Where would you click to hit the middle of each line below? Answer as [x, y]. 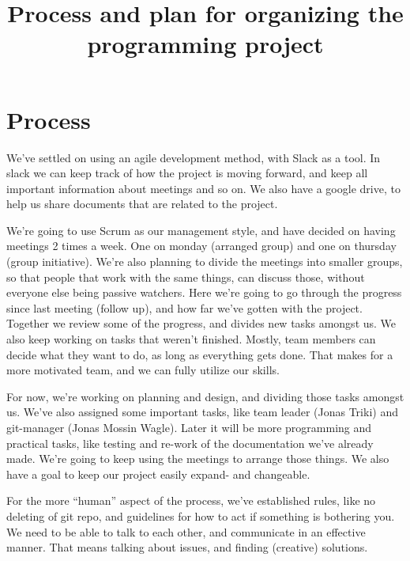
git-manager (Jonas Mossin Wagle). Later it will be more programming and [189, 427]
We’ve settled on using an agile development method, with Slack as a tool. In [194, 157]
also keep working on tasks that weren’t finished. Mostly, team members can [191, 339]
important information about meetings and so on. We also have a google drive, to [203, 188]
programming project [205, 44]
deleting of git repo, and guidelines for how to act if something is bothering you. [201, 516]
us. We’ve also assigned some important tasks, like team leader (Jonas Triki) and [202, 412]
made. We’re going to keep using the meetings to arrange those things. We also [198, 459]
